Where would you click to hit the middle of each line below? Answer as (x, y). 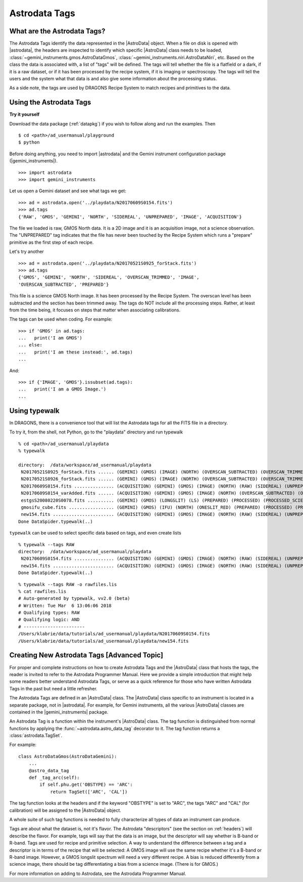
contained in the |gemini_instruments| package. (59, 712)
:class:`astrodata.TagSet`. (36, 735)
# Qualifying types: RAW (49, 613)
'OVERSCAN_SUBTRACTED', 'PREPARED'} (64, 284)
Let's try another (27, 252)
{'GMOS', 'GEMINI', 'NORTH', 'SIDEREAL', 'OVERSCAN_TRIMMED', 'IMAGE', (109, 277)
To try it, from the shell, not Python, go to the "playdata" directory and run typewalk (96, 432)
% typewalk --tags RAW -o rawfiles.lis (68, 584)
